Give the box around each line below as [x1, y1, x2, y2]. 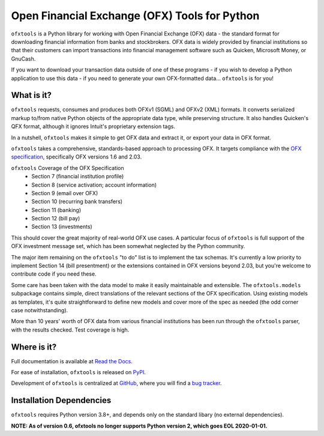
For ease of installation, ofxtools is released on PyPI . [11, 369, 146, 376]
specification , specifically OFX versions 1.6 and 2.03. [11, 153, 142, 160]
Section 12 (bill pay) [31, 215, 80, 222]
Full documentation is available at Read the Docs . [11, 357, 133, 365]
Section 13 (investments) [31, 223, 92, 231]
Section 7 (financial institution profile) [31, 173, 124, 180]
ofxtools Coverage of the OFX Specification [11, 164, 124, 171]
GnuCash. [11, 55, 36, 62]
